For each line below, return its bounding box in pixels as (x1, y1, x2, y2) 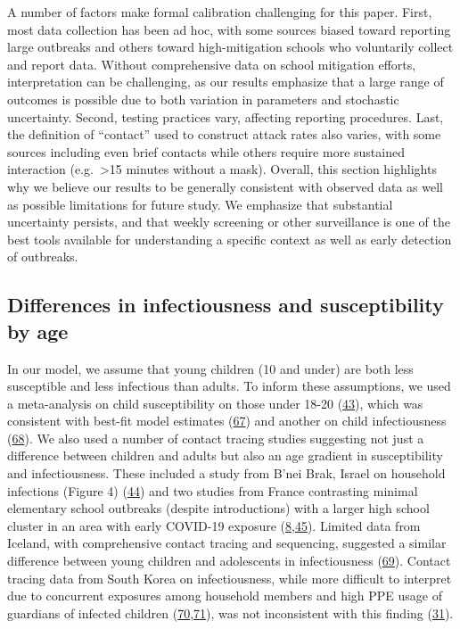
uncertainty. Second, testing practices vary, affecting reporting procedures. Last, (7, 107, 444, 126)
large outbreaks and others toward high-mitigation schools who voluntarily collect (7, 37, 454, 56)
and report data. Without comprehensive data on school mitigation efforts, (7, 54, 416, 73)
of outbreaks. (7, 247, 78, 266)
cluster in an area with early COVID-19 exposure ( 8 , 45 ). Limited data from (7, 516, 421, 534)
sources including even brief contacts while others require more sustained (7, 142, 405, 161)
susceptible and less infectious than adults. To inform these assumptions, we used (7, 377, 451, 395)
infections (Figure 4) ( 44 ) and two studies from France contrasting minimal (7, 481, 418, 500)
